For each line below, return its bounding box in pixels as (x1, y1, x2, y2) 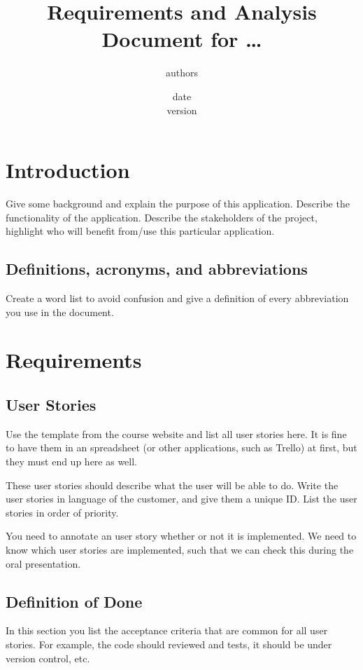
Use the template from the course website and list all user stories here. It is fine (6, 426, 347, 441)
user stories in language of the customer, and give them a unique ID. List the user (6, 491, 357, 506)
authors (165, 65, 199, 80)
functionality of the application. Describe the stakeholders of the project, (6, 210, 318, 224)
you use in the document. (6, 304, 114, 319)
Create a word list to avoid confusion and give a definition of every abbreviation (6, 291, 349, 306)
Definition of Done (6, 590, 143, 612)
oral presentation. (6, 556, 81, 570)
